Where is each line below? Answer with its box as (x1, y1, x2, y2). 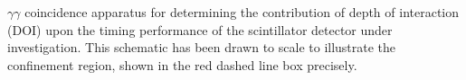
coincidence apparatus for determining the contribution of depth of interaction (24, 3, 460, 21)
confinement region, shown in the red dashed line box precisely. (7, 55, 357, 74)
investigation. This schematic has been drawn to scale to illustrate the (7, 38, 396, 57)
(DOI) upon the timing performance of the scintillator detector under (7, 20, 393, 39)
